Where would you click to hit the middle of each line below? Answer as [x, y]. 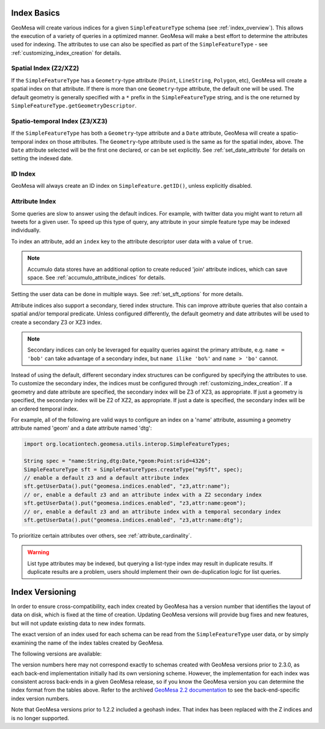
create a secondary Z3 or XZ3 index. [57, 322]
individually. [26, 230]
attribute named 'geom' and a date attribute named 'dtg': [82, 428]
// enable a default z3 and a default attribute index [106, 478]
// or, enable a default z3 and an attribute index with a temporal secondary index [152, 511]
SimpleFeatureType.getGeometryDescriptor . [74, 106]
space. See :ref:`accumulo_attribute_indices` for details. [96, 278]
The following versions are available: [57, 654]
